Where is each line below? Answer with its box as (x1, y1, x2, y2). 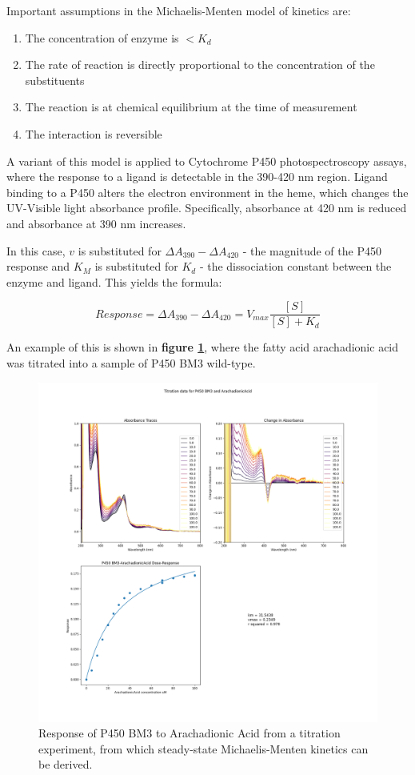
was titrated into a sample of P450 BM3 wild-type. (6, 354, 256, 371)
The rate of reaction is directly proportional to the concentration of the (25, 56, 375, 73)
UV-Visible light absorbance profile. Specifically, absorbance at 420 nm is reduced (6, 199, 407, 216)
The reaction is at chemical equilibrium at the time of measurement (25, 98, 357, 115)
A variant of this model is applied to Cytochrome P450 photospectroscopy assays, (6, 152, 407, 169)
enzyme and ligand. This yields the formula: (6, 273, 222, 290)
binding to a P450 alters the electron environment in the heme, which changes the (6, 183, 409, 200)
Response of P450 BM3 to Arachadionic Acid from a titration (38, 725, 341, 741)
